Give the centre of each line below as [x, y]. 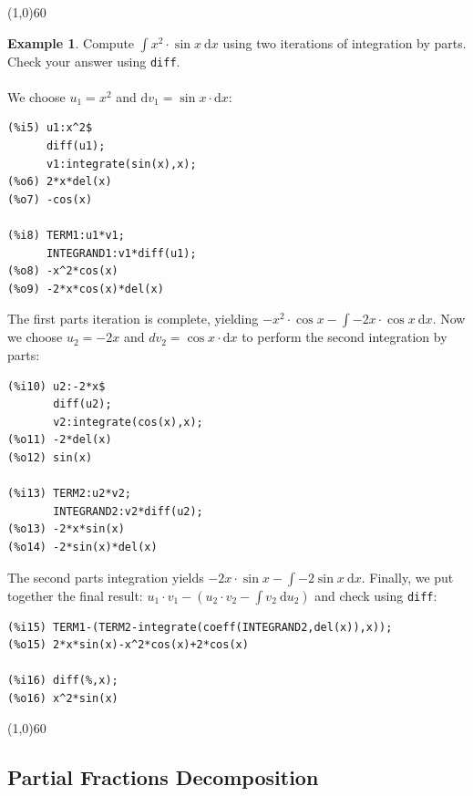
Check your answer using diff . [94, 61]
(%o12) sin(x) [50, 457]
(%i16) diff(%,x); [63, 681]
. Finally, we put [407, 577]
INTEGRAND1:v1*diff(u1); [121, 253]
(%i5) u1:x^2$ [50, 128]
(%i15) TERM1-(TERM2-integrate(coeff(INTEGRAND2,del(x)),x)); [200, 627]
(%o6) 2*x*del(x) [60, 182]
